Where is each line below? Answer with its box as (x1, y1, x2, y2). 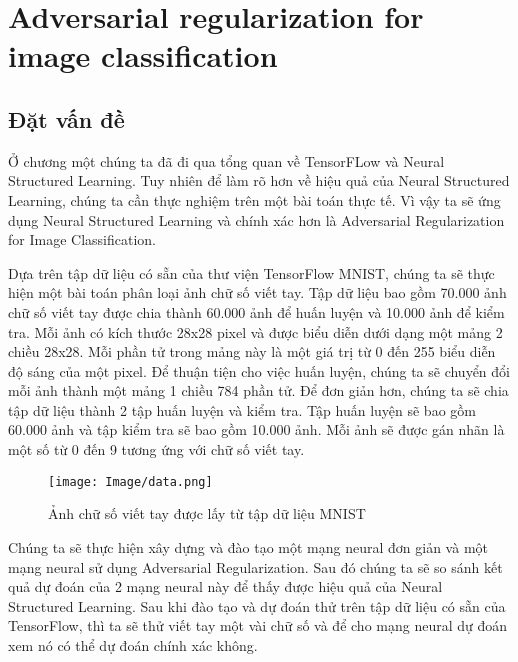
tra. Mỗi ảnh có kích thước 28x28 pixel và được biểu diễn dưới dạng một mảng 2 (8, 321, 503, 342)
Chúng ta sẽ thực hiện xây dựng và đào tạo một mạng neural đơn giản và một (8, 536, 489, 557)
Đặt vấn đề (8, 103, 125, 134)
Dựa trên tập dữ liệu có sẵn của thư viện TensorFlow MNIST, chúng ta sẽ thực (8, 262, 495, 283)
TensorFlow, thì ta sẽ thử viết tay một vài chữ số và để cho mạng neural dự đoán (8, 615, 508, 636)
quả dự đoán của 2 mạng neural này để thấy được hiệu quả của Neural (8, 576, 443, 597)
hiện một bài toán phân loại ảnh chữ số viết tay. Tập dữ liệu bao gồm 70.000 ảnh (8, 282, 507, 303)
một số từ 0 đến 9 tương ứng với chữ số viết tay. (8, 439, 305, 460)
